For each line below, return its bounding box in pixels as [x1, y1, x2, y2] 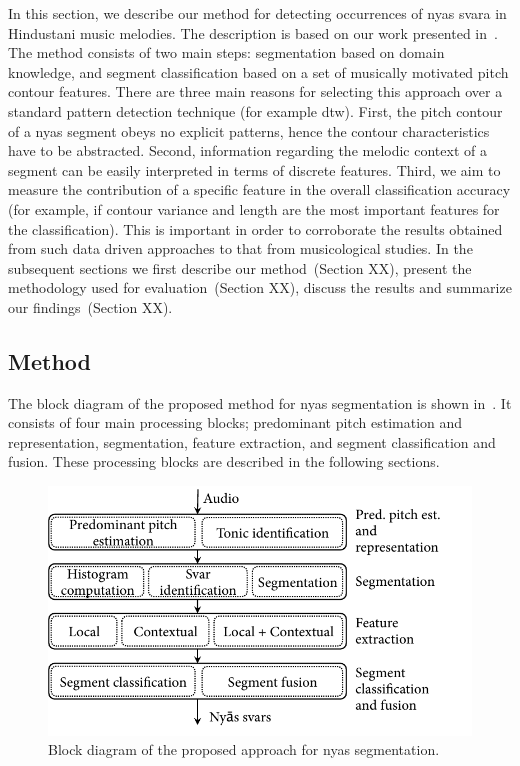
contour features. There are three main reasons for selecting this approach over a [8, 81, 503, 102]
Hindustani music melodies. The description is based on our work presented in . [8, 22, 498, 43]
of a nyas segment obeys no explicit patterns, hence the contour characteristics [8, 120, 490, 141]
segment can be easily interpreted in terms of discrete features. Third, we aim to [8, 159, 501, 180]
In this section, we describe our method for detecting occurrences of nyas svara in [8, 3, 507, 23]
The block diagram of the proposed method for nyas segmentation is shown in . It [8, 392, 512, 413]
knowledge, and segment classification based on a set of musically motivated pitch [8, 61, 509, 82]
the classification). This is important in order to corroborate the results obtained [8, 218, 503, 239]
